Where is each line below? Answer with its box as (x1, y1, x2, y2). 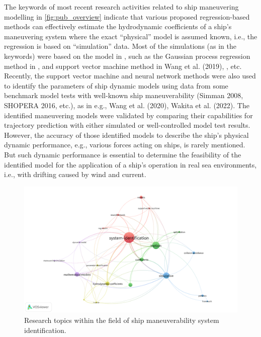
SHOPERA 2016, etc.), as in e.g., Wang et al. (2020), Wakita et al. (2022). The (4, 100, 249, 110)
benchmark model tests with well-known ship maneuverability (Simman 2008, (4, 90, 243, 101)
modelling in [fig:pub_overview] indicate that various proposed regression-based (4, 11, 250, 22)
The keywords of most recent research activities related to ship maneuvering (4, 2, 239, 12)
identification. (24, 324, 66, 335)
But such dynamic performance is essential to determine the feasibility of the (4, 149, 241, 159)
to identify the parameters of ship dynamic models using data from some (4, 80, 228, 91)
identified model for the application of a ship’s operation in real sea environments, (4, 159, 257, 170)
